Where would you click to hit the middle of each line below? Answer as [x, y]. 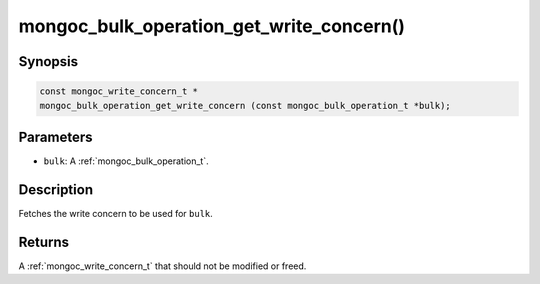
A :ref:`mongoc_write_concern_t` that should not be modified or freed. [162, 266]
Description [56, 189]
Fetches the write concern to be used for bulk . [116, 213]
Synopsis [48, 61]
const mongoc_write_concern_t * [119, 91]
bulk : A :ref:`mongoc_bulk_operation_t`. [126, 161]
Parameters [55, 136]
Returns [44, 241]
